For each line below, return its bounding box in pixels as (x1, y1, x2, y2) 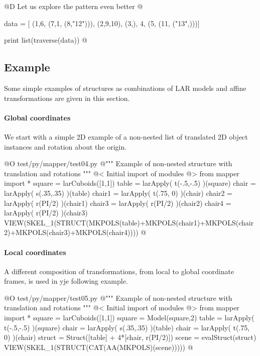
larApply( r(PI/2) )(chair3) (4, 207, 88, 218)
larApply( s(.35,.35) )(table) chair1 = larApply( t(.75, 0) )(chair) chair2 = (4, 187, 232, 198)
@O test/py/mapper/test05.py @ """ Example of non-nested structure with (4, 292, 232, 303)
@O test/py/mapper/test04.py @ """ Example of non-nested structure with (4, 158, 232, 169)
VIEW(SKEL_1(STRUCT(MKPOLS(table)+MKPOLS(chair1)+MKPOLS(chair (4, 217, 254, 227)
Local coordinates (4, 247, 66, 257)
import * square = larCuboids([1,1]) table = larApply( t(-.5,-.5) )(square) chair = (4, 178, 256, 188)
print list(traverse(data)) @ (4, 35, 87, 45)
